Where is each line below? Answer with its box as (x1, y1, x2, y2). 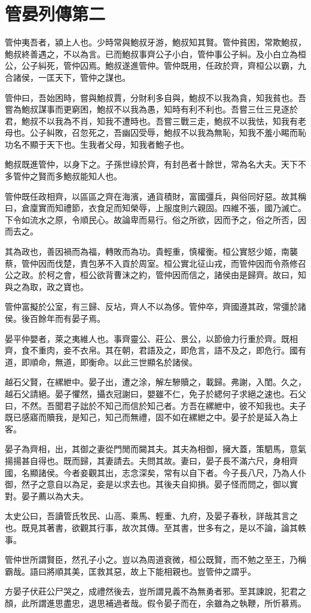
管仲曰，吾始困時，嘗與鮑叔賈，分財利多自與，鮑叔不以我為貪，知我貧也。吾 (5, 91, 306, 103)
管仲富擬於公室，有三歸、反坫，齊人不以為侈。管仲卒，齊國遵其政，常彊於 (5, 300, 298, 313)
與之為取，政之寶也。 (5, 280, 89, 292)
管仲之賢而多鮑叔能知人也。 (13, 170, 122, 182)
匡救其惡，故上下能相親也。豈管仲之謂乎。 (88, 565, 256, 577)
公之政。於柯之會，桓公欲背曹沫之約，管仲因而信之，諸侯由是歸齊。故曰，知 (5, 269, 306, 281)
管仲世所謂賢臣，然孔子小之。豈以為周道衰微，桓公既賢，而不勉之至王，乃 (5, 553, 298, 566)
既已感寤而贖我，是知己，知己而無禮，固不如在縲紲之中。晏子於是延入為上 (5, 411, 298, 423)
